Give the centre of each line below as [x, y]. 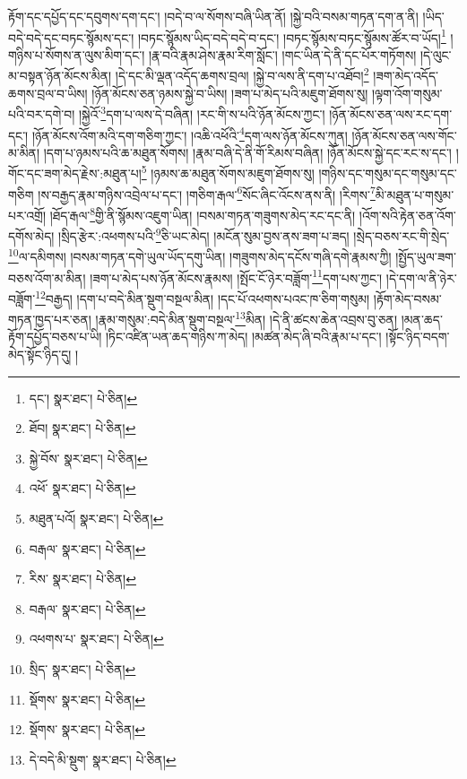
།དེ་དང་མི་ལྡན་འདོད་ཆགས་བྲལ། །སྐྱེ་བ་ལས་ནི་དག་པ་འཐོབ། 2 [242, 74]
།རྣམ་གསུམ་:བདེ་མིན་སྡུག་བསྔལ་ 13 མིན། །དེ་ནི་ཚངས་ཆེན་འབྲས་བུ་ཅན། [246, 318]
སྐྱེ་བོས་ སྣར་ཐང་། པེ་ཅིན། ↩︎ [88, 458]
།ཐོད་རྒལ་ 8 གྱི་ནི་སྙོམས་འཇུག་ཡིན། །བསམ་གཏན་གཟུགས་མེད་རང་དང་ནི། [203, 213]
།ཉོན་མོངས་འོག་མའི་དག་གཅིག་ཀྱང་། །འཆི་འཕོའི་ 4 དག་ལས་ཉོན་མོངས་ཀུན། [190, 134]
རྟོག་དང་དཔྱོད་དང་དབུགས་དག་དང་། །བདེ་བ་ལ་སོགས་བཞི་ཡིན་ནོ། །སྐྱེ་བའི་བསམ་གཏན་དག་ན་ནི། [213, 16]
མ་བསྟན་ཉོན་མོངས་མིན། [60, 76]
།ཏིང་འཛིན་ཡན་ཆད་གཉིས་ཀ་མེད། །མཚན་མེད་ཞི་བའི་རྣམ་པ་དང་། [243, 337]
